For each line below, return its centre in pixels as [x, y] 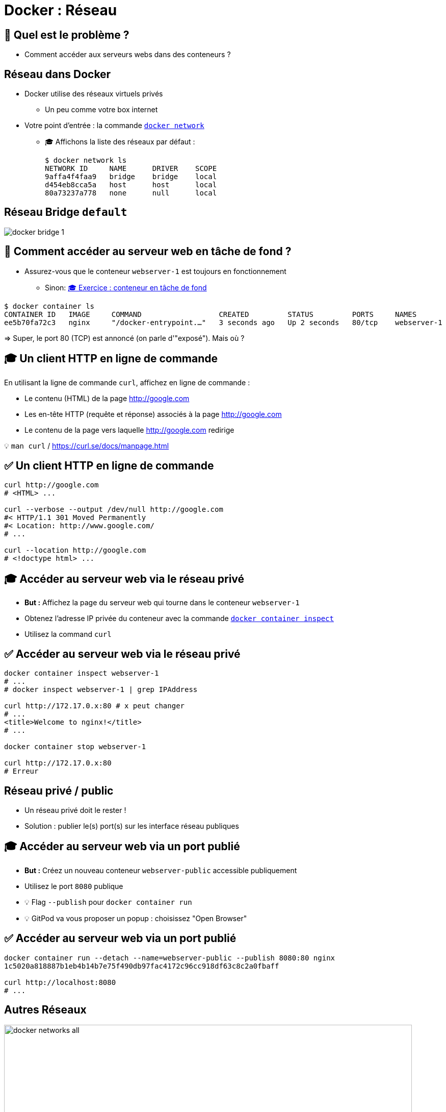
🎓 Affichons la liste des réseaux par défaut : [120, 142]
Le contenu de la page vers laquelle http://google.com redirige [129, 430]
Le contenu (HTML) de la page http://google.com [107, 398]
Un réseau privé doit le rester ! [75, 810]
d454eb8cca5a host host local [131, 185]
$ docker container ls [49, 306]
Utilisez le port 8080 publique [74, 886]
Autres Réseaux [45, 1010]
